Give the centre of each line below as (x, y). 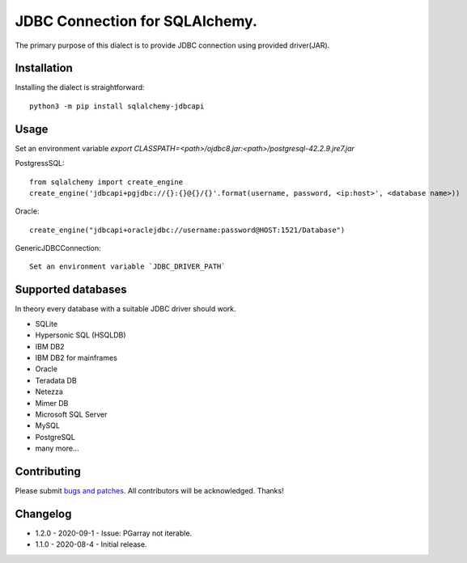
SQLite (47, 324)
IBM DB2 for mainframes (76, 358)
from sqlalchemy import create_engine (106, 182)
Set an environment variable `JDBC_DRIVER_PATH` (127, 267)
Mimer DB (52, 403)
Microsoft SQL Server (71, 414)
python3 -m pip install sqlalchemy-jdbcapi (117, 106)
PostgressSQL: (40, 163)
